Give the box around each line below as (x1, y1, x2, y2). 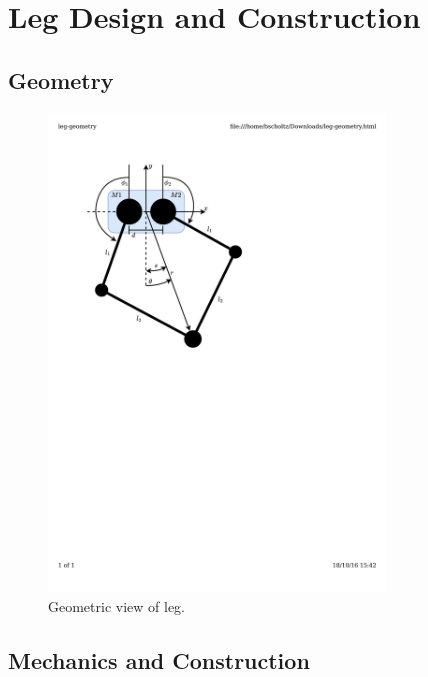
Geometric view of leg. (48, 595, 186, 616)
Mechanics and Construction (8, 644, 310, 675)
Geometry (8, 64, 114, 95)
